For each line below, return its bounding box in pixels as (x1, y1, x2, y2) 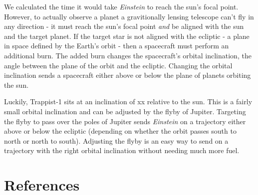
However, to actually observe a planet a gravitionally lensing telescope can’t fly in (4, 11, 254, 21)
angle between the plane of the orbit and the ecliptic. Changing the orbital (4, 60, 233, 70)
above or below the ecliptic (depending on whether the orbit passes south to (4, 126, 237, 136)
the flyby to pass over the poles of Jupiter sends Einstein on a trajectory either (4, 116, 246, 126)
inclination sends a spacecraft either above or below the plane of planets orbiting (4, 70, 251, 80)
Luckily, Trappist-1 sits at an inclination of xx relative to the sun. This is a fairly (4, 96, 253, 107)
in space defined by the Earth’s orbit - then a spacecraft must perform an (4, 40, 229, 51)
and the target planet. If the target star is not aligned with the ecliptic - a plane (4, 30, 250, 41)
